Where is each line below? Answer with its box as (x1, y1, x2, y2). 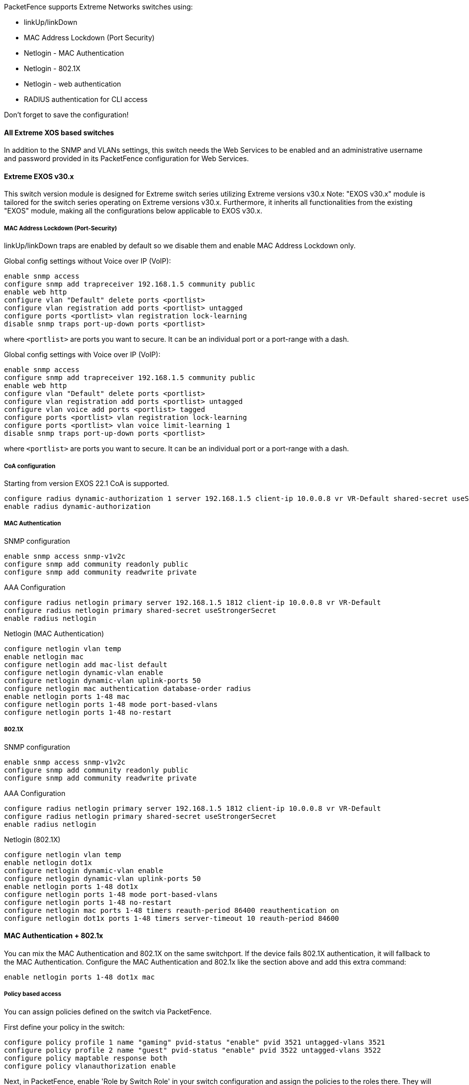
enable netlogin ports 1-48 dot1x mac (4, 973, 155, 981)
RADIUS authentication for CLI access (24, 95, 148, 103)
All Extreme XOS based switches (4, 128, 114, 137)
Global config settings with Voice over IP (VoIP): (4, 350, 160, 359)
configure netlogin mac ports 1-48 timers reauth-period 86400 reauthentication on (4, 906, 339, 914)
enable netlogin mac (4, 652, 84, 661)
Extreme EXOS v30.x (4, 172, 74, 181)
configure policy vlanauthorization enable (4, 1062, 176, 1070)
